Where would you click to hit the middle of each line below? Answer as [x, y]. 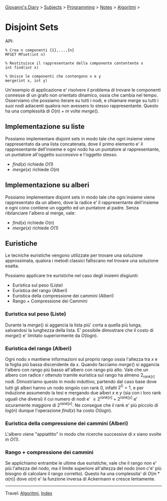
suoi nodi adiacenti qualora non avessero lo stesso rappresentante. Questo [82, 105]
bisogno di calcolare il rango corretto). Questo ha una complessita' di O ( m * [83, 474]
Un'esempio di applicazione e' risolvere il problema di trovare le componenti [83, 90]
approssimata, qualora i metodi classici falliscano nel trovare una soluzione [82, 261]
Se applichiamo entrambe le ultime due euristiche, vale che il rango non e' [81, 463]
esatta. [12, 266]
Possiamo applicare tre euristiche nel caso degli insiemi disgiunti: [72, 276]
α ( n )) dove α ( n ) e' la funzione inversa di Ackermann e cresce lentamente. [80, 479]
